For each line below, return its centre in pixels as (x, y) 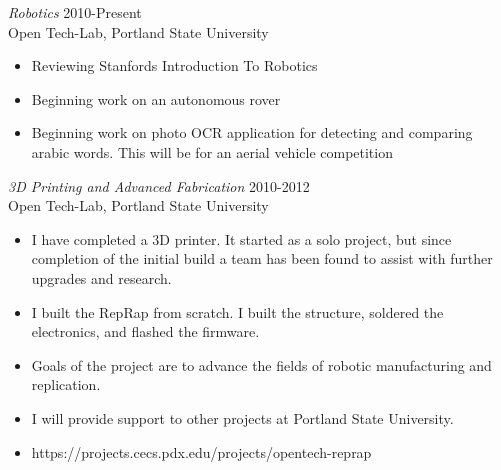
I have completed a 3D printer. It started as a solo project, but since (241, 238)
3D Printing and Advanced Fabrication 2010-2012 (159, 185)
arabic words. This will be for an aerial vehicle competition (212, 151)
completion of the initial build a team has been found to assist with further (262, 258)
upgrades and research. (101, 277)
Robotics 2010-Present (75, 12)
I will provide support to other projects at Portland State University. (242, 417)
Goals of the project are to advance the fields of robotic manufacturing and (261, 364)
